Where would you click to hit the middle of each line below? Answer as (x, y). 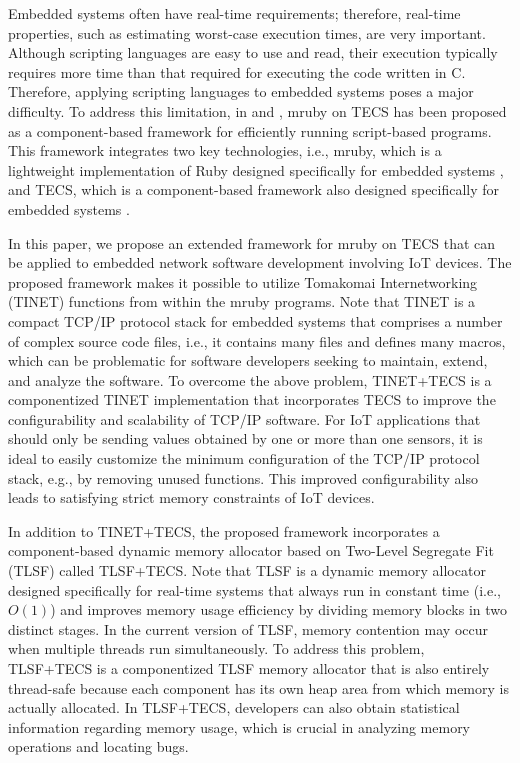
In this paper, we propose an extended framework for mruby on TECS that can (252, 242)
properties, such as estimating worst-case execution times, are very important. (247, 32)
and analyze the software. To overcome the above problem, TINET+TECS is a (250, 379)
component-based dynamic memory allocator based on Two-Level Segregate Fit (251, 550)
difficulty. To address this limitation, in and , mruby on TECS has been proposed (257, 110)
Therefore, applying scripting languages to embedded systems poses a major (241, 91)
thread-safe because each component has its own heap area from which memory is (258, 687)
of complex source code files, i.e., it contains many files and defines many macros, (257, 340)
